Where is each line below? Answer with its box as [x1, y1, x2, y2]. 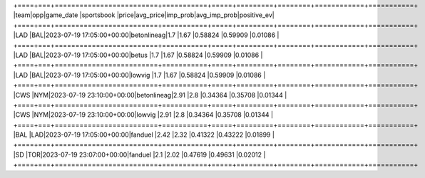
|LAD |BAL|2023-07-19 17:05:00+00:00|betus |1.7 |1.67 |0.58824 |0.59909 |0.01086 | [13, 51, 263, 59]
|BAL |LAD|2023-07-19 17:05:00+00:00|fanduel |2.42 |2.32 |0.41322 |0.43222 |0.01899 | [13, 130, 275, 139]
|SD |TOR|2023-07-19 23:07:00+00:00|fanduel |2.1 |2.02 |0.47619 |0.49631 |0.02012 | [13, 150, 266, 159]
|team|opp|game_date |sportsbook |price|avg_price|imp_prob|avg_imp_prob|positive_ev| [13, 11, 275, 19]
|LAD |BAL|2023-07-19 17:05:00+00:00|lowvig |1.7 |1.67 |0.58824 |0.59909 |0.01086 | [13, 70, 266, 79]
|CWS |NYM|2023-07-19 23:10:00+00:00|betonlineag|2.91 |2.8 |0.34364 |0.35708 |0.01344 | [13, 90, 287, 99]
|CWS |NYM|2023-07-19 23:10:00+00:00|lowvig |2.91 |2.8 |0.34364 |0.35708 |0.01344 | [13, 110, 274, 119]
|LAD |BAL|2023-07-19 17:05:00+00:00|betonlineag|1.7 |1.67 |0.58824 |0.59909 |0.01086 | [13, 31, 280, 39]
